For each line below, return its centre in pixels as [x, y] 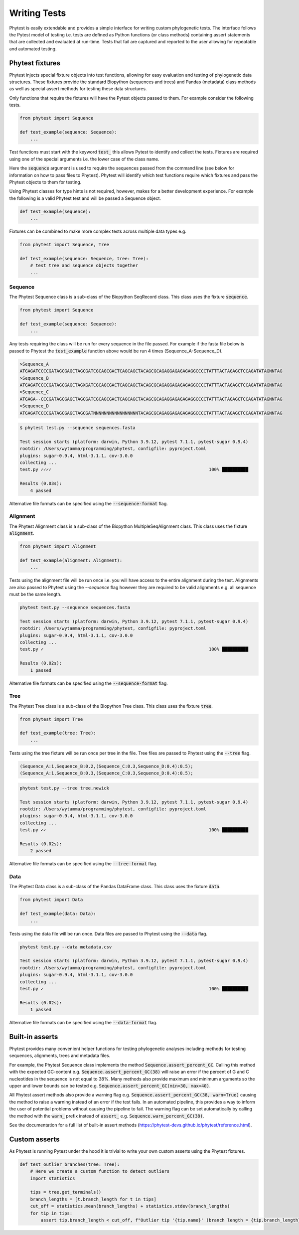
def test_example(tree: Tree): [58, 733]
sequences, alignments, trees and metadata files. [60, 1056]
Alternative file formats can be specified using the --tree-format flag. [83, 864]
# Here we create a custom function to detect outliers [100, 1171]
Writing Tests [38, 13]
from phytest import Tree [51, 719]
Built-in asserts [34, 1037]
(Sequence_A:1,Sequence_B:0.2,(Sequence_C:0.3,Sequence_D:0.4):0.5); [106, 766]
